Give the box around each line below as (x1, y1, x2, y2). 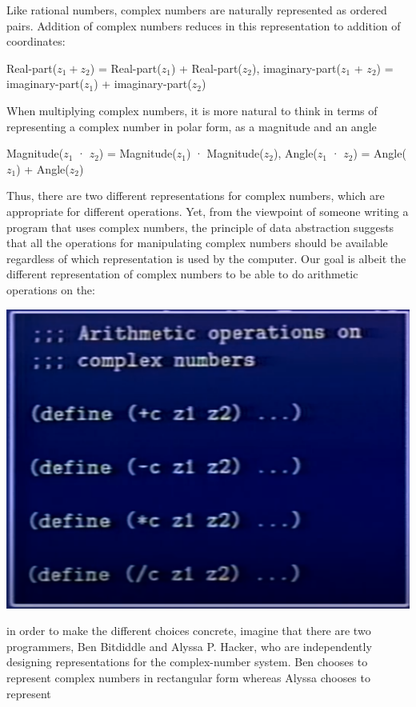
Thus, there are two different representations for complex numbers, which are (6, 187, 385, 204)
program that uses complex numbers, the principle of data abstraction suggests (6, 218, 394, 235)
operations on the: (6, 281, 95, 298)
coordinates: (6, 33, 66, 50)
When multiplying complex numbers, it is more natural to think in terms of (6, 102, 378, 118)
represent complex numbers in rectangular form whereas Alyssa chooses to (6, 669, 370, 685)
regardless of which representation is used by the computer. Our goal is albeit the (6, 250, 406, 266)
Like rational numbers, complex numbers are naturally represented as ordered (6, 2, 387, 18)
